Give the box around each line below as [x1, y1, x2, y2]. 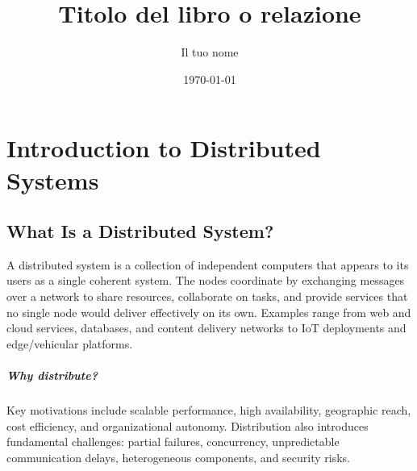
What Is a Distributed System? [6, 219, 274, 244]
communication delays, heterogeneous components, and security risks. [6, 448, 351, 465]
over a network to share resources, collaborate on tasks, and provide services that [6, 288, 408, 305]
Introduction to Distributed [6, 131, 321, 165]
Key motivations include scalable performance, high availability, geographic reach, [6, 402, 411, 419]
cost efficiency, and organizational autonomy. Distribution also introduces [6, 417, 369, 434]
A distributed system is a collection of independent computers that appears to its [6, 256, 409, 273]
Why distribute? [6, 367, 98, 384]
